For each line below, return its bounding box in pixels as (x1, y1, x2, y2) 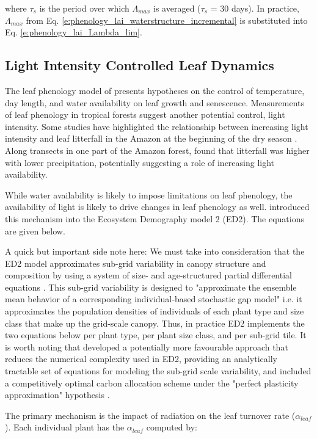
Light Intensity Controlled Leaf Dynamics (5, 56, 274, 74)
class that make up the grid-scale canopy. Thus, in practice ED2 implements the (5, 316, 305, 329)
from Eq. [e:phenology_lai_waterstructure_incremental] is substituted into (26, 13, 308, 26)
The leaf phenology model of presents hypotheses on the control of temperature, (5, 84, 305, 96)
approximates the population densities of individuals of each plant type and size (5, 305, 304, 317)
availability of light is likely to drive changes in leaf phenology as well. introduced (5, 200, 310, 213)
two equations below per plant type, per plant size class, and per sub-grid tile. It (5, 328, 307, 341)
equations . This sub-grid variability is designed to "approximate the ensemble (5, 280, 297, 293)
